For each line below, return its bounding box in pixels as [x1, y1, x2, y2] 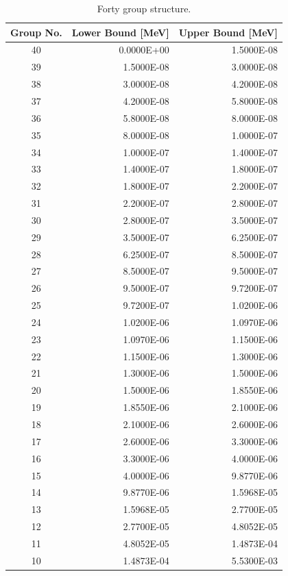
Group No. [10, 25, 62, 39]
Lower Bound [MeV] [71, 25, 169, 39]
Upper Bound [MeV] [178, 25, 278, 39]
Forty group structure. [97, 1, 191, 15]
